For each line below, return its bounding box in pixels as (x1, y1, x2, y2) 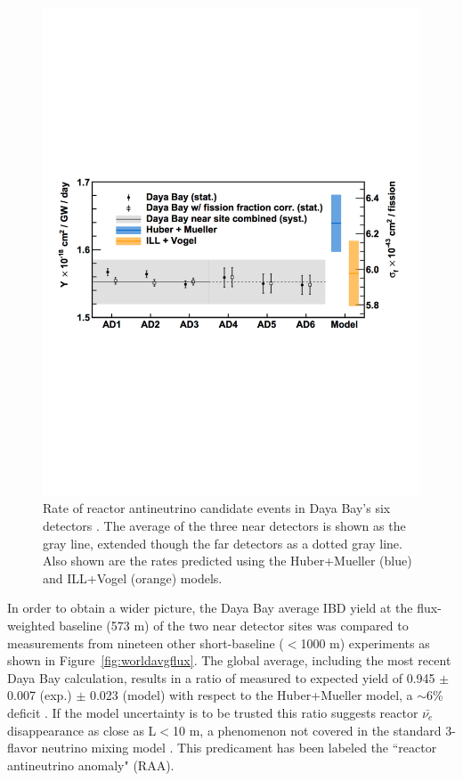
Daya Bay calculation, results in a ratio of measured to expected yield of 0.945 (7, 668, 435, 687)
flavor (7, 738, 37, 757)
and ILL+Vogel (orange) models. (43, 568, 223, 587)
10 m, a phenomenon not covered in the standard (173, 720, 442, 739)
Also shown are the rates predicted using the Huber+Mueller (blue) (43, 551, 412, 570)
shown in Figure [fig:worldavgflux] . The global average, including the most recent (7, 651, 451, 670)
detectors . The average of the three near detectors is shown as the (43, 517, 406, 535)
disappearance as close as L (7, 720, 157, 739)
